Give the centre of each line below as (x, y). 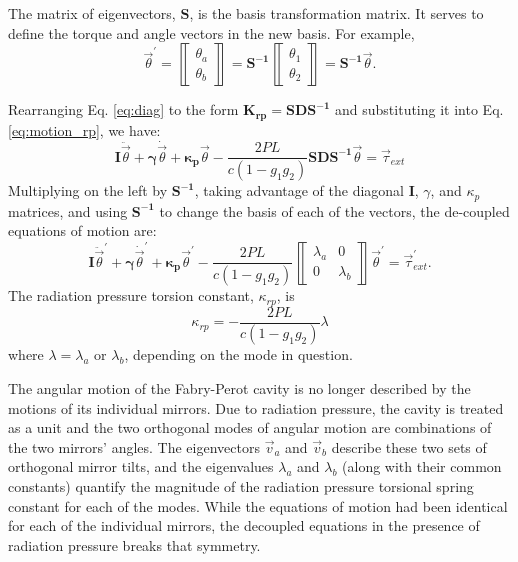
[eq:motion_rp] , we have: (84, 129)
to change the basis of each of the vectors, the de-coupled (334, 210)
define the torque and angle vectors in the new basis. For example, (211, 32)
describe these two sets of (409, 446)
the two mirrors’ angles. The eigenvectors (134, 446)
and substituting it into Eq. (419, 109)
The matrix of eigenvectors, (92, 13)
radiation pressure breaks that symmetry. (134, 544)
